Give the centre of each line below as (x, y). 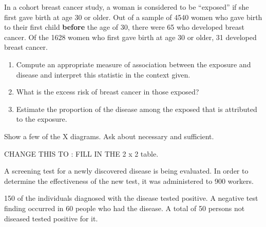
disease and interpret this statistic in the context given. (103, 74)
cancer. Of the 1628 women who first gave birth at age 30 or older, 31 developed (130, 37)
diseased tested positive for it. (51, 218)
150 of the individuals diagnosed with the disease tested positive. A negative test (131, 198)
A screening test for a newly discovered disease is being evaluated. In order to (126, 171)
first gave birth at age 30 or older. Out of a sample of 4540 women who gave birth (133, 17)
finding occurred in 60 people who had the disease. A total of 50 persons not (125, 208)
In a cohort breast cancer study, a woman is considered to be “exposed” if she (127, 7)
